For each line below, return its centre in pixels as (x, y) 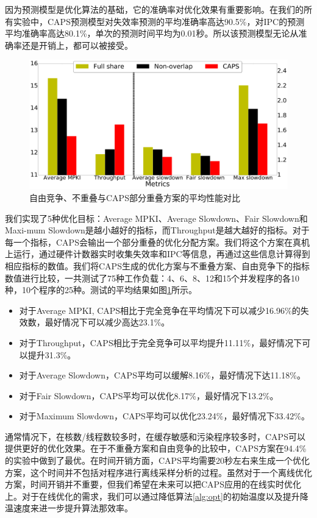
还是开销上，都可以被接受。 (77, 45)
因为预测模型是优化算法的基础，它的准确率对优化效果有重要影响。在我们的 (154, 9)
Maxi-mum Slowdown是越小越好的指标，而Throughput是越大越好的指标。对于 (157, 230)
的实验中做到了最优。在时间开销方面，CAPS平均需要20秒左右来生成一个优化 (157, 460)
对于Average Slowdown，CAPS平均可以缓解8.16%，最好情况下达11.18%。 (162, 375)
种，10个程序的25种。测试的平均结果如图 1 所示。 (101, 290)
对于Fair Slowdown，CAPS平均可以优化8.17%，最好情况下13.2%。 (149, 395)
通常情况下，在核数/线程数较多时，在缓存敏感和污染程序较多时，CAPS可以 (155, 436)
